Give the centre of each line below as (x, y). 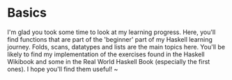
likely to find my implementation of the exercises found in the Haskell (106, 54)
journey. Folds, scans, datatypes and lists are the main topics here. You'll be (116, 47)
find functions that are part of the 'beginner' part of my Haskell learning (110, 39)
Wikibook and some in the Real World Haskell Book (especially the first (109, 61)
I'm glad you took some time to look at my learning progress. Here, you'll (111, 32)
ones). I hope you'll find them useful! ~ (63, 69)
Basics (27, 13)
